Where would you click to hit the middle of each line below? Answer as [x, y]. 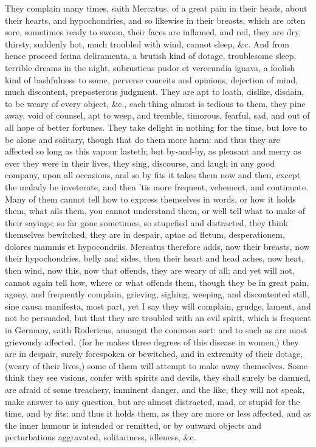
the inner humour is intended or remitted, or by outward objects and [133, 425]
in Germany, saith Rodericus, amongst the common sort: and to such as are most [156, 330]
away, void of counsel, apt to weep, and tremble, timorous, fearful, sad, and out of [157, 115]
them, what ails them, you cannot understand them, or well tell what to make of [155, 211]
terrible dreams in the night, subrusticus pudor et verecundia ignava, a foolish [150, 67]
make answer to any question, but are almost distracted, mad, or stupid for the [153, 401]
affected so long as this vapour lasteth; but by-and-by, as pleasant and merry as [153, 151]
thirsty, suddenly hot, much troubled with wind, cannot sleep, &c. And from [147, 43]
